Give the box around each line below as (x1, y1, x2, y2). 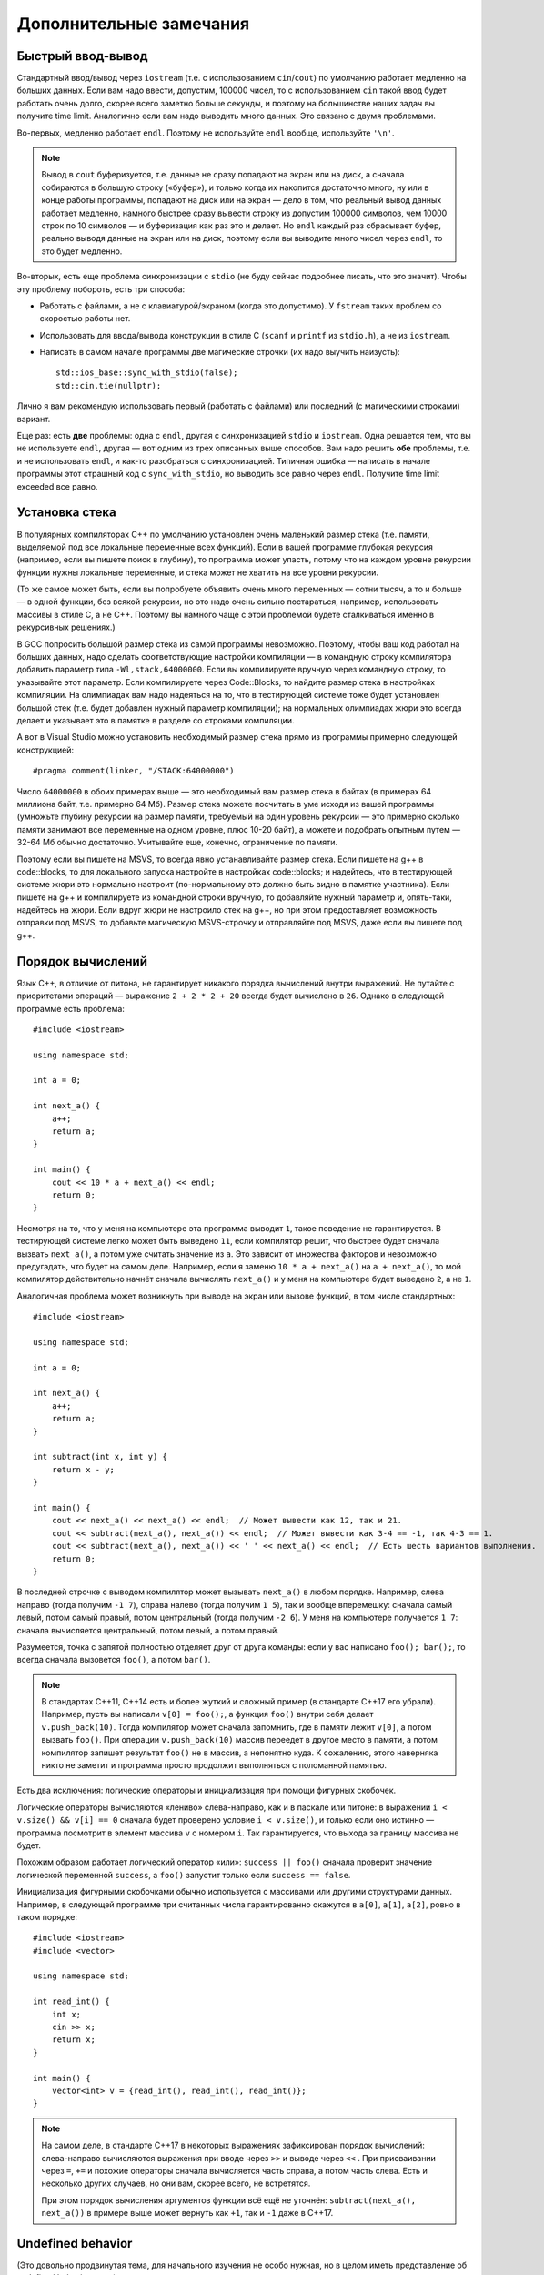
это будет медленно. (41, 246, 123, 257)
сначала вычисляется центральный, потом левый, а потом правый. (16, 1624, 279, 1635)
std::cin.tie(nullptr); (55, 380, 162, 390)
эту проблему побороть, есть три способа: (16, 283, 186, 295)
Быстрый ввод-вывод (16, 48, 148, 64)
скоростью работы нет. (39, 313, 131, 324)
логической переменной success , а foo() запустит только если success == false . (16, 1869, 351, 1880)
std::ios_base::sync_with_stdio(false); (55, 368, 238, 378)
